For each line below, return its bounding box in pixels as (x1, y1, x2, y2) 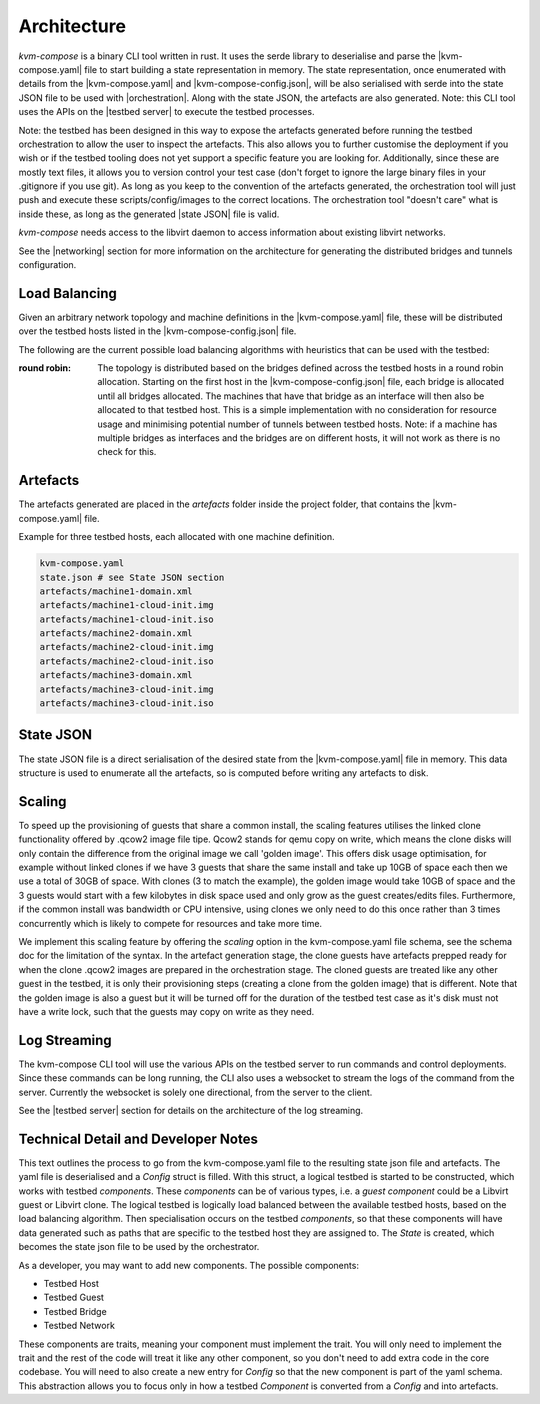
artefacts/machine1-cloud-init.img (39, 600, 214, 611)
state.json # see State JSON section (39, 571, 225, 583)
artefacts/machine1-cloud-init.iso (39, 613, 214, 625)
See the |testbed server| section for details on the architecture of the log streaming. (18, 1104, 364, 1116)
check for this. (97, 446, 157, 458)
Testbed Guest (43, 1291, 105, 1304)
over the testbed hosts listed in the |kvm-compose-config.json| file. (18, 325, 297, 337)
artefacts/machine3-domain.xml (39, 670, 194, 681)
